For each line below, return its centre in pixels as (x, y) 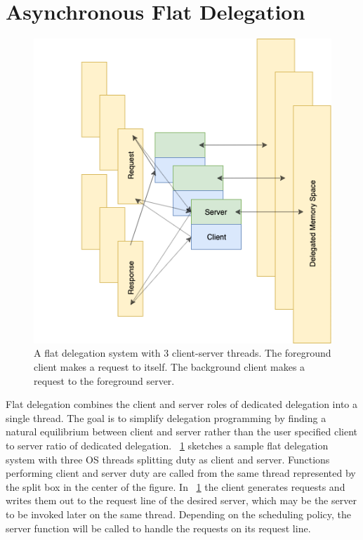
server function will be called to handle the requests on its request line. (158, 528)
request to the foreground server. (104, 380)
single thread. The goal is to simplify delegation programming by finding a (166, 417)
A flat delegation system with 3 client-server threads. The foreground (183, 353)
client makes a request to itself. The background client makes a (170, 367)
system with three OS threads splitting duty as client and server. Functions (168, 459)
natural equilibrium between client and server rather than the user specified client (182, 432)
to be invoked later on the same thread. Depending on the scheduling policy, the (178, 514)
